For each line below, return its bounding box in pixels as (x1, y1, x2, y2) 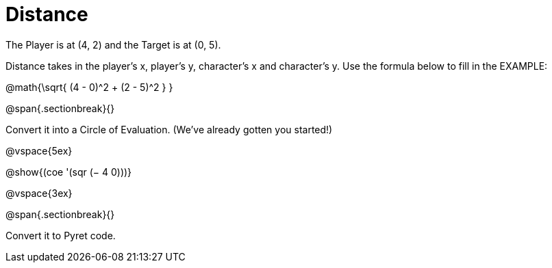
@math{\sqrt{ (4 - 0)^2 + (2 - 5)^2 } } (5, 81, 173, 93)
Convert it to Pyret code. (5, 229, 116, 241)
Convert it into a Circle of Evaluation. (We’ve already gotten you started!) (5, 123, 333, 135)
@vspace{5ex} (5, 144, 73, 157)
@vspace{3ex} (5, 187, 73, 199)
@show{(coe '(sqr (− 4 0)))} (5, 165, 132, 178)
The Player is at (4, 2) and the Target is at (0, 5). (5, 38, 221, 51)
